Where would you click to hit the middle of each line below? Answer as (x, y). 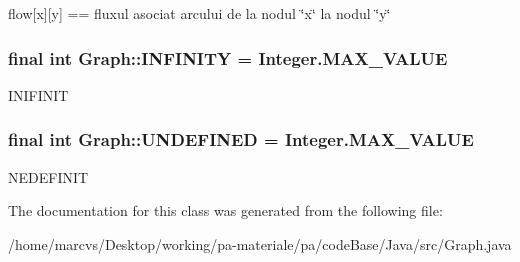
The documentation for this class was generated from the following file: (225, 210)
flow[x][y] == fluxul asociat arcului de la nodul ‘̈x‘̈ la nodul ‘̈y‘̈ (199, 13)
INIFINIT (38, 94)
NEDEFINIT (48, 176)
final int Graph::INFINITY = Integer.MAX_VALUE (228, 57)
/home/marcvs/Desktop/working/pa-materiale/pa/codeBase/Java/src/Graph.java (260, 243)
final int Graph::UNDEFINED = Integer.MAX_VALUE (241, 139)
